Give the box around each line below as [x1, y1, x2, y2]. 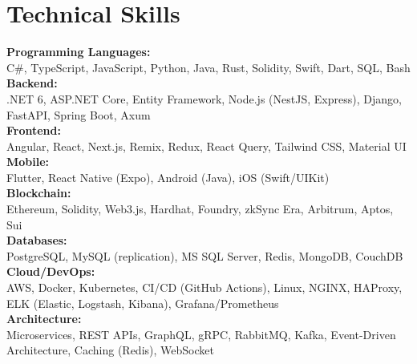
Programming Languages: [6, 43, 151, 60]
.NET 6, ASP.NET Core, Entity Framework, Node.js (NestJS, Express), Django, [6, 90, 402, 107]
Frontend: [6, 122, 61, 139]
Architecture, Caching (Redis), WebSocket [6, 342, 214, 358]
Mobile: [6, 153, 50, 170]
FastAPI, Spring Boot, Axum [6, 106, 151, 123]
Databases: [6, 232, 67, 249]
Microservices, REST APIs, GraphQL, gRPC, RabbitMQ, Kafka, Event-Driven [6, 326, 396, 342]
